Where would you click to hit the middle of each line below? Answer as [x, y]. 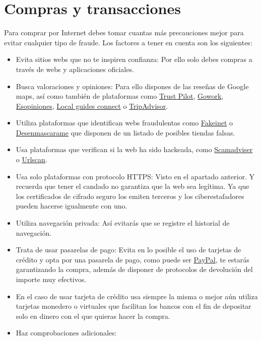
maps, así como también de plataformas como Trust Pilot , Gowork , [120, 96]
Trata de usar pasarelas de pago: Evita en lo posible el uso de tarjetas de [128, 250]
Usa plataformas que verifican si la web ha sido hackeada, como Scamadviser [134, 149]
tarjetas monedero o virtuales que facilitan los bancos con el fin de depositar [134, 306]
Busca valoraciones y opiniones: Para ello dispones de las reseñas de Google [132, 86]
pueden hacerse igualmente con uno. [72, 206]
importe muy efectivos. [51, 279]
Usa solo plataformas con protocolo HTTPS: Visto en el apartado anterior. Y [135, 176]
